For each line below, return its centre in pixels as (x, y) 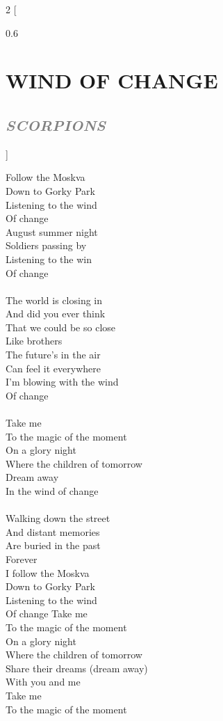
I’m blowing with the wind (62, 382)
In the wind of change (52, 491)
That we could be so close (61, 327)
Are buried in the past (53, 545)
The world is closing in (54, 300)
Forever (22, 558)
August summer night (52, 231)
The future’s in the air (53, 355)
